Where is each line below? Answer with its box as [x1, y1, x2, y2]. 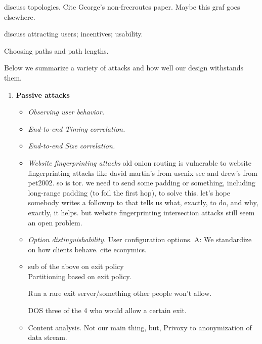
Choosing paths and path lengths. [4, 45, 109, 56]
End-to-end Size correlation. [28, 140, 115, 151]
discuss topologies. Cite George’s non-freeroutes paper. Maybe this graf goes [4, 2, 240, 12]
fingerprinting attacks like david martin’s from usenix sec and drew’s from [28, 167, 257, 178]
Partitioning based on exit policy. [28, 271, 132, 281]
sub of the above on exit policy [28, 261, 124, 272]
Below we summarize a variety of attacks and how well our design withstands [4, 62, 244, 73]
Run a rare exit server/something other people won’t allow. [28, 288, 212, 298]
